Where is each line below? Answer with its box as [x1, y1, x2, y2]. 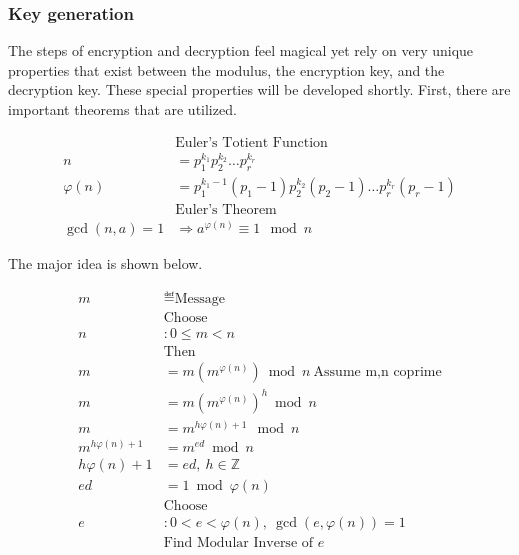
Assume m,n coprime [313, 365, 442, 380]
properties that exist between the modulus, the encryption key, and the [8, 59, 445, 80]
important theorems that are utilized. [8, 99, 237, 119]
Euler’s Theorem [175, 203, 277, 218]
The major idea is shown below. [8, 253, 203, 274]
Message [174, 292, 225, 307]
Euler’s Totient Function [175, 135, 328, 150]
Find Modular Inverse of [163, 535, 314, 550]
